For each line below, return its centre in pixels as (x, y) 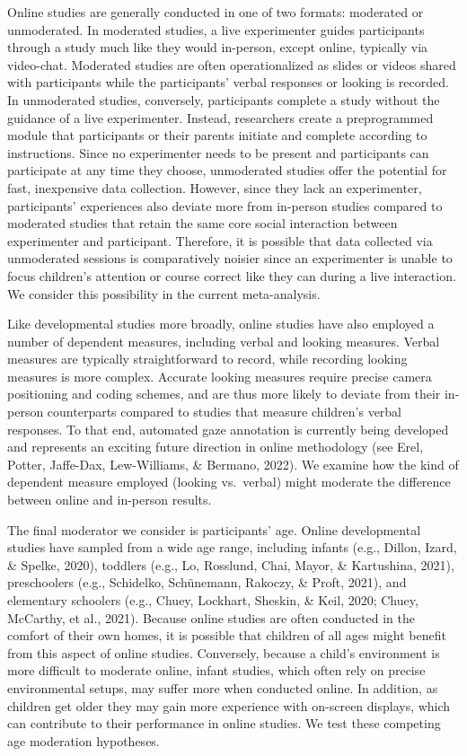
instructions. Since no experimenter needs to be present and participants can (218, 152)
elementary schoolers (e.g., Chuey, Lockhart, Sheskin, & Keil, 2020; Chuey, (213, 600)
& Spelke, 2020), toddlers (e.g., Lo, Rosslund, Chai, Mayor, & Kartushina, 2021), (231, 564)
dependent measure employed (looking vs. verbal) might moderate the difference (229, 482)
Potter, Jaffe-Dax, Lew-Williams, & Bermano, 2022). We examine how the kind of (233, 464)
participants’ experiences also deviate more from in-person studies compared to (225, 205)
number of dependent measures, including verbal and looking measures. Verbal (224, 341)
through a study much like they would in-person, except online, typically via (218, 47)
